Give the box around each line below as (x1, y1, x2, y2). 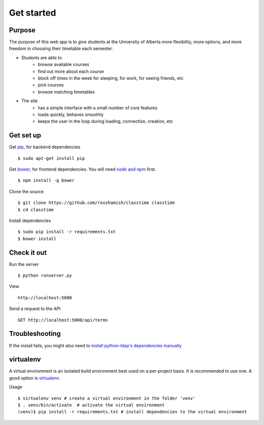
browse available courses (38, 62, 89, 67)
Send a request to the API (9, 306, 61, 312)
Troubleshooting (9, 330, 61, 338)
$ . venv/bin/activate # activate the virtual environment (18, 403, 165, 408)
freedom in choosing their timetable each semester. (9, 45, 113, 51)
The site (21, 98, 38, 104)
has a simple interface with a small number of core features (38, 105, 157, 111)
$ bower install (18, 236, 57, 242)
